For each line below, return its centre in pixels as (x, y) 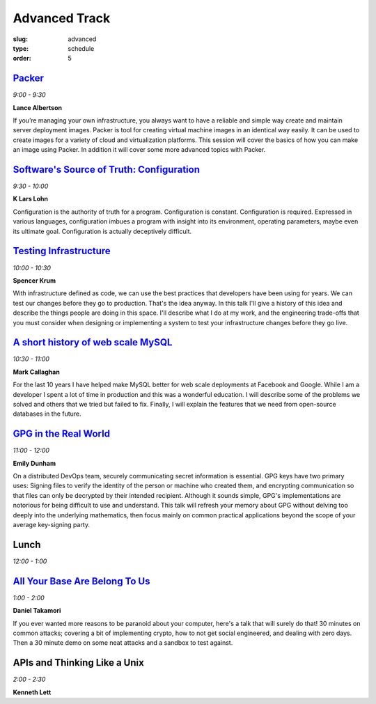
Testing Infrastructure (62, 251)
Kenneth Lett (32, 692)
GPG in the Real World (62, 434)
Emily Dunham (34, 463)
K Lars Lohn (31, 199)
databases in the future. (47, 414)
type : (21, 48)
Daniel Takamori (37, 611)
